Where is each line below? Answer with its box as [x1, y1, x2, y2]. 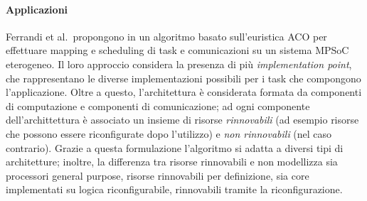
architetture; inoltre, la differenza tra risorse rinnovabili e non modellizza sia [6, 154, 338, 169]
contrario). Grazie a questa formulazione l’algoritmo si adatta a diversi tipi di [6, 140, 344, 155]
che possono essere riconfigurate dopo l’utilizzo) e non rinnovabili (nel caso [6, 126, 332, 141]
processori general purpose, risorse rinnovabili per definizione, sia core [6, 168, 309, 183]
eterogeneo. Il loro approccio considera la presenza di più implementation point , [6, 56, 352, 71]
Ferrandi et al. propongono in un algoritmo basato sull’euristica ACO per [6, 28, 327, 43]
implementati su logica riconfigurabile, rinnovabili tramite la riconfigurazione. [6, 182, 343, 197]
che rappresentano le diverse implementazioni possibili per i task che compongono [6, 70, 361, 85]
